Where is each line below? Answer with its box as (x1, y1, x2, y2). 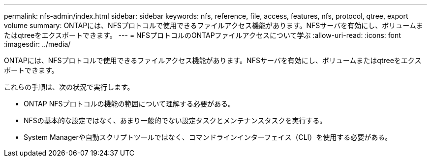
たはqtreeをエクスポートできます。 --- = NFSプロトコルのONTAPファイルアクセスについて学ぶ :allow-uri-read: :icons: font (4, 31, 401, 39)
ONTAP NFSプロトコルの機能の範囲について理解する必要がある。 (24, 99, 235, 108)
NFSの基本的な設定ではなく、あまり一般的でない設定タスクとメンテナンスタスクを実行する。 (24, 116, 327, 125)
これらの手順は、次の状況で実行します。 (4, 83, 134, 91)
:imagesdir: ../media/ (4, 40, 71, 48)
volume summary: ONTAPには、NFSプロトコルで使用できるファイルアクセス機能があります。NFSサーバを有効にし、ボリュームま (4, 21, 423, 30)
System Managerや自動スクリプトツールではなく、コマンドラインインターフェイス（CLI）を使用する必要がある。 (24, 133, 392, 141)
